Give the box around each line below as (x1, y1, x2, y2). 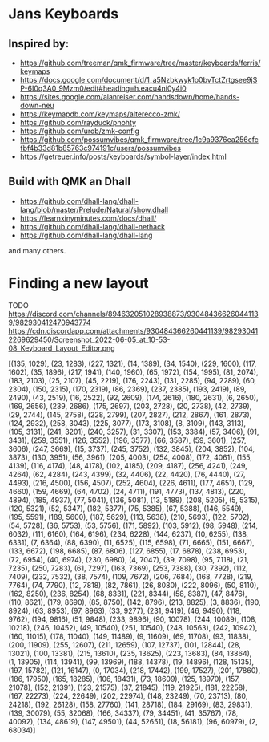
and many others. (8, 245, 66, 255)
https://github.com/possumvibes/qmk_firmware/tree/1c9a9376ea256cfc (19, 135, 259, 144)
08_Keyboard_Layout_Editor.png (8, 343, 115, 353)
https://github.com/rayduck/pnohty (19, 118, 137, 127)
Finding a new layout (8, 274, 150, 292)
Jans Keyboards (8, 5, 118, 23)
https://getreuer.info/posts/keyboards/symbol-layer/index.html (19, 152, 227, 161)
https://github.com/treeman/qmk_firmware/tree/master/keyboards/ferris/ (19, 58, 261, 67)
